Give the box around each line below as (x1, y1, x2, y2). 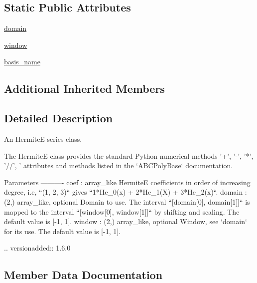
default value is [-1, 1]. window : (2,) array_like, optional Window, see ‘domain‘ (4, 216, 247, 227)
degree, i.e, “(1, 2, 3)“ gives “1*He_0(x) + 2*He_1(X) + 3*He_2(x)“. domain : (4, 187, 247, 197)
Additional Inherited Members (4, 81, 165, 96)
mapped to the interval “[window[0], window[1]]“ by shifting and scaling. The (4, 206, 240, 217)
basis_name (4, 56, 40, 67)
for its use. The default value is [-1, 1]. (4, 226, 121, 236)
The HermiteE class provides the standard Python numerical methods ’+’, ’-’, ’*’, (4, 150, 254, 161)
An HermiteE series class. (4, 133, 82, 144)
